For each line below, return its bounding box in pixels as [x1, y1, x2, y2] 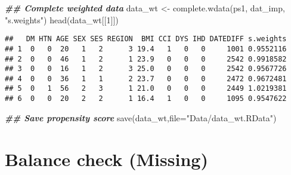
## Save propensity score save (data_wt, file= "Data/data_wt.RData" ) [5, 111, 277, 124]
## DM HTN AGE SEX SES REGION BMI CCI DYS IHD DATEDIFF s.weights [5, 35, 287, 44]
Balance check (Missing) [5, 146, 208, 171]
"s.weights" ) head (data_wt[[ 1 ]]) [5, 13, 119, 26]
